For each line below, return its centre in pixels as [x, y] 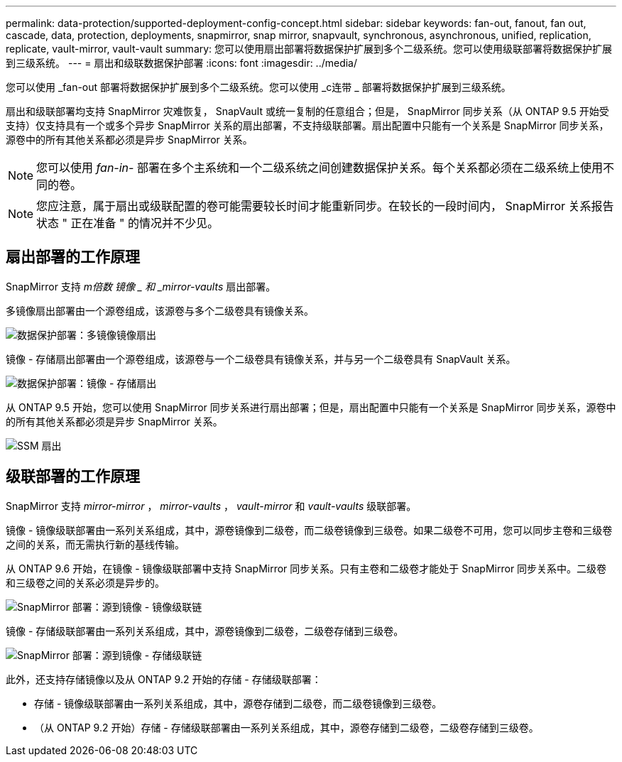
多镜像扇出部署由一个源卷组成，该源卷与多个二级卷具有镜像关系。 [160, 310]
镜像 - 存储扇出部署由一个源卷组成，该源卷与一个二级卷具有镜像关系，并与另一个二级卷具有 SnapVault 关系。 [261, 359]
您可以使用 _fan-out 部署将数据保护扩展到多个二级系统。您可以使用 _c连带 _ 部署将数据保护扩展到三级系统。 [258, 87]
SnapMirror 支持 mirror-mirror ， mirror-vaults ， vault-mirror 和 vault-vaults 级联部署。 [211, 506]
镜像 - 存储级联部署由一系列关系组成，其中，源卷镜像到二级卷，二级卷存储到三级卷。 [205, 631]
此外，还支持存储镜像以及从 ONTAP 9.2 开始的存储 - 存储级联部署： [164, 679]
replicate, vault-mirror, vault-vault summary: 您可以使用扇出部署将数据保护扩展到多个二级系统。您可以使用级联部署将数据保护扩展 [309, 49]
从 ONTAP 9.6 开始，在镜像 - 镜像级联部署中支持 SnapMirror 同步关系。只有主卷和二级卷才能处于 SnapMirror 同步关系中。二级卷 [306, 568]
